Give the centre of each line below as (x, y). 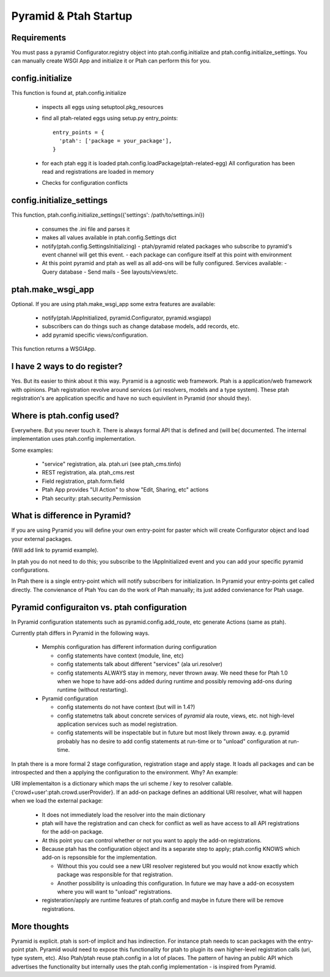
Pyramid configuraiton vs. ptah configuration (99, 607)
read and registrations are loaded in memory (98, 172)
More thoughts (40, 926)
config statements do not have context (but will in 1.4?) (126, 707)
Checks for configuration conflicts (85, 183)
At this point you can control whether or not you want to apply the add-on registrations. (152, 840)
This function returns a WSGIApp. (54, 349)
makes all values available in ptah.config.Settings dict (109, 238)
